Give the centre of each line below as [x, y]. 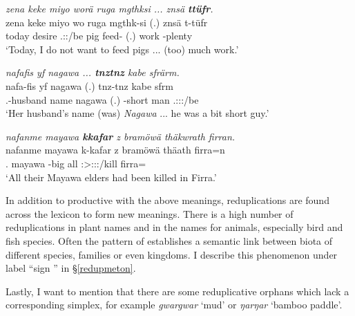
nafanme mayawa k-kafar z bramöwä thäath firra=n [115, 150]
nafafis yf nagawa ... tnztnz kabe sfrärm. [93, 72]
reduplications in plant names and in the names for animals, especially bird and [174, 227]
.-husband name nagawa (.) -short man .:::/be [102, 99]
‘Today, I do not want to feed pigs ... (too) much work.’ [122, 49]
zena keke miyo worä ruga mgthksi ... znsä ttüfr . [109, 8]
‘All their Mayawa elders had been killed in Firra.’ [111, 177]
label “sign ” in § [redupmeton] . [71, 268]
